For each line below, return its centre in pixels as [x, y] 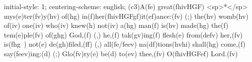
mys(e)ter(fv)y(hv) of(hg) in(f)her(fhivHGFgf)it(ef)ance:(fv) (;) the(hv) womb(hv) [126, 16]
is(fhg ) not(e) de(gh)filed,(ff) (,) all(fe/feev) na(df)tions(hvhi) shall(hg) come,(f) [125, 44]
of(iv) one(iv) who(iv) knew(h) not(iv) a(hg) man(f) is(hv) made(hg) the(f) [116, 25]
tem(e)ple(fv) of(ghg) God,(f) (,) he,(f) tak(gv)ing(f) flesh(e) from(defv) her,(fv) [123, 34]
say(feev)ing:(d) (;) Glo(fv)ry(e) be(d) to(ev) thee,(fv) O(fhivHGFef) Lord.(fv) [121, 53]
